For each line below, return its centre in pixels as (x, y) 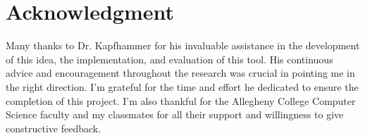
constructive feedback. (54, 128)
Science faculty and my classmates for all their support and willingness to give (175, 114)
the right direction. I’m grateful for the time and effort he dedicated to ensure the (182, 86)
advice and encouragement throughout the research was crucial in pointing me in (180, 73)
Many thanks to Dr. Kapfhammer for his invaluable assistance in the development (183, 45)
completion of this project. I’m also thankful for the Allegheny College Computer (181, 100)
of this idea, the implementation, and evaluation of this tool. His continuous (169, 59)
